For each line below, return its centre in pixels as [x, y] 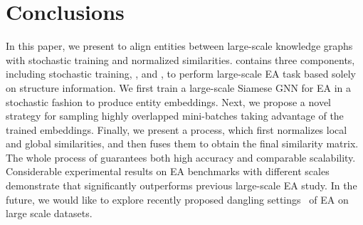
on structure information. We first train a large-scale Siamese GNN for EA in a [179, 87]
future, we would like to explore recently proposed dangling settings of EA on [177, 199]
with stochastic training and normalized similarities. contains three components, [180, 59]
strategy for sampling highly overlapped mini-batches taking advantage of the [175, 116]
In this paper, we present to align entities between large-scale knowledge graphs [179, 46]
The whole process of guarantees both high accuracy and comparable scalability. [181, 157]
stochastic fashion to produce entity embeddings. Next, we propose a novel [169, 101]
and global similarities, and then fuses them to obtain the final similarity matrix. [182, 143]
